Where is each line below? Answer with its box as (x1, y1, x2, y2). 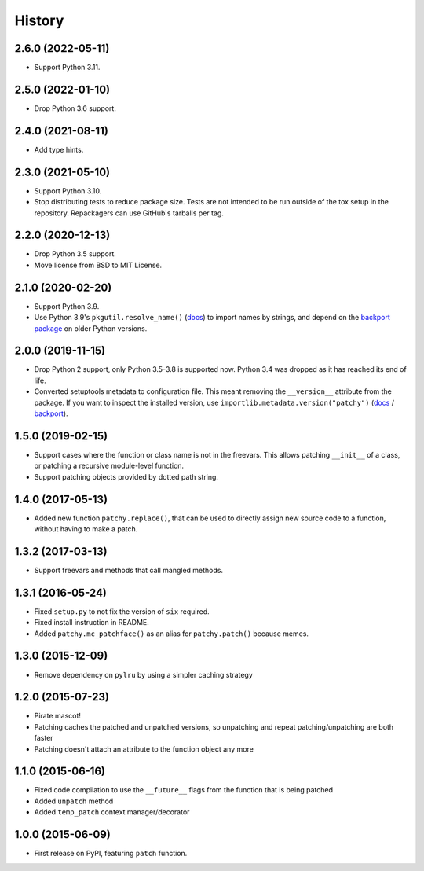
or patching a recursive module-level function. (34, 461, 185, 471)
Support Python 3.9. (34, 301, 100, 311)
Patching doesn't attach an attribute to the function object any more (34, 744, 254, 754)
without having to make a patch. (34, 524, 138, 534)
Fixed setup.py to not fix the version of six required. (34, 606, 210, 616)
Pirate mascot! (34, 711, 82, 721)
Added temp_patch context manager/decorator (34, 807, 190, 817)
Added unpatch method (34, 796, 114, 806)
